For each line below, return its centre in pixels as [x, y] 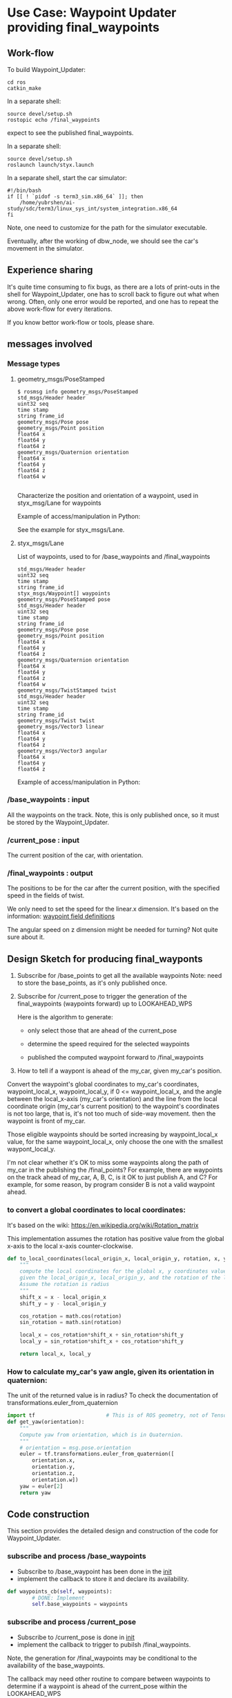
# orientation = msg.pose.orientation [75, 1448]
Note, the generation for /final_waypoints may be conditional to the [102, 1658]
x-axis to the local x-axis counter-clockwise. [70, 1246]
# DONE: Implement [58, 1598]
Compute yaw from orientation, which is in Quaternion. [102, 1435]
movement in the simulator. [46, 248]
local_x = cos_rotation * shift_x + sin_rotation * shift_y [102, 1335]
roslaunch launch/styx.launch [51, 165]
